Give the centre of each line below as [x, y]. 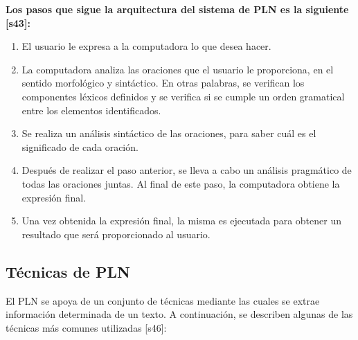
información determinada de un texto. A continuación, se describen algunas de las [179, 314]
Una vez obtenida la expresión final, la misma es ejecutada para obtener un [181, 221]
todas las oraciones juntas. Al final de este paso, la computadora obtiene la [181, 183]
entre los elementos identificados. [91, 110]
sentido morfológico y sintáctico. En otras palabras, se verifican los [163, 83]
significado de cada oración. [80, 146]
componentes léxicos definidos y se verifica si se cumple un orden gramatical [183, 96]
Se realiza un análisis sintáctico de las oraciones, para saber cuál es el [169, 133]
